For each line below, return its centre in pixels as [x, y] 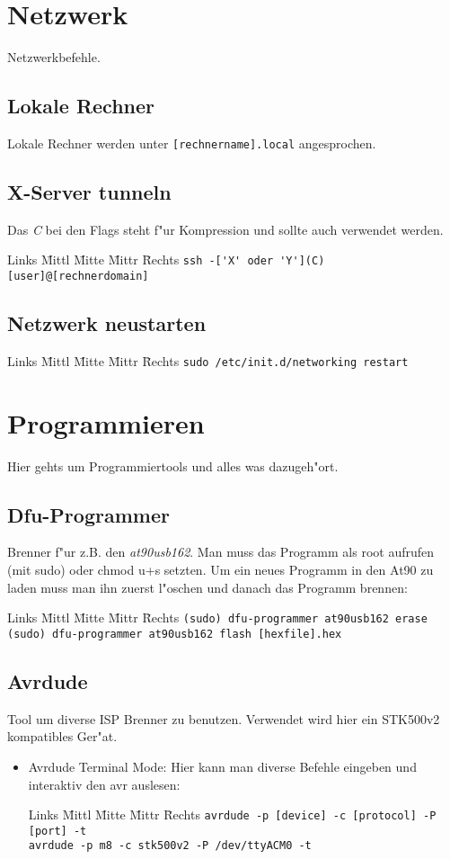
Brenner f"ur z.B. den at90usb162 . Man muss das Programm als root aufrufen [221, 552]
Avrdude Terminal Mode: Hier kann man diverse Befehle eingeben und [222, 766]
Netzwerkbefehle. [54, 57]
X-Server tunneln [89, 191]
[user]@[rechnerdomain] [78, 277]
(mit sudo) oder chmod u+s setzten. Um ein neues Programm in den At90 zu [221, 570]
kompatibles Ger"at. [62, 736]
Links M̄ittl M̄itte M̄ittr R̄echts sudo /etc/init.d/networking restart [208, 360]
